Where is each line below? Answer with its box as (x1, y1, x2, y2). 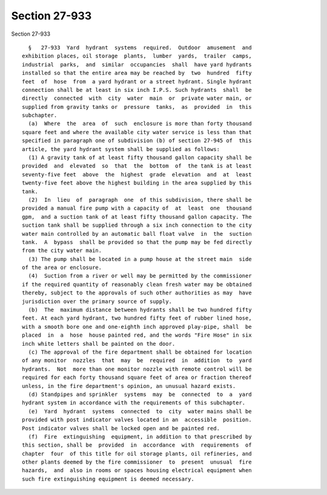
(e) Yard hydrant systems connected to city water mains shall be (28, 408, 252, 415)
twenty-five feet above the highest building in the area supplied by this (22, 180, 252, 187)
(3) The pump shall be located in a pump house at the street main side (28, 256, 252, 262)
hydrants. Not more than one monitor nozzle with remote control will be (22, 366, 252, 372)
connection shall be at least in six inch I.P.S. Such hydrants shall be (22, 86, 252, 93)
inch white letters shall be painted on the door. (22, 340, 176, 347)
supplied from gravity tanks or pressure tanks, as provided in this (22, 103, 252, 110)
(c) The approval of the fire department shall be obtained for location (28, 349, 252, 355)
